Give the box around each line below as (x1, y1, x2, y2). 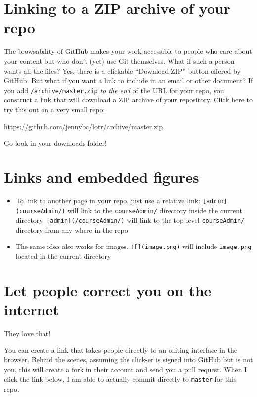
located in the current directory (15, 251, 111, 261)
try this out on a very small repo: (4, 104, 105, 114)
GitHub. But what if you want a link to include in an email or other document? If (4, 75, 253, 86)
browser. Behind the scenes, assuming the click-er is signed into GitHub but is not (4, 354, 253, 365)
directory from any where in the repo (15, 224, 128, 235)
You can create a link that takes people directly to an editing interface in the (4, 345, 237, 355)
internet (4, 299, 59, 320)
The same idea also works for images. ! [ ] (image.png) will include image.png (15, 241, 252, 251)
